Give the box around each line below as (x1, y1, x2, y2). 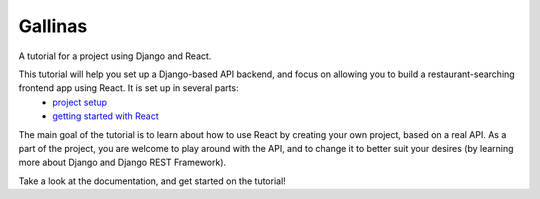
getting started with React (52, 110, 159, 122)
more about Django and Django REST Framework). (18, 156, 227, 169)
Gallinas (18, 15, 88, 37)
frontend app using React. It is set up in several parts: (18, 82, 239, 94)
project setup (52, 96, 108, 108)
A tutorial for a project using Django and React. (18, 50, 212, 62)
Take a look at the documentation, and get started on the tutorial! (18, 175, 287, 187)
